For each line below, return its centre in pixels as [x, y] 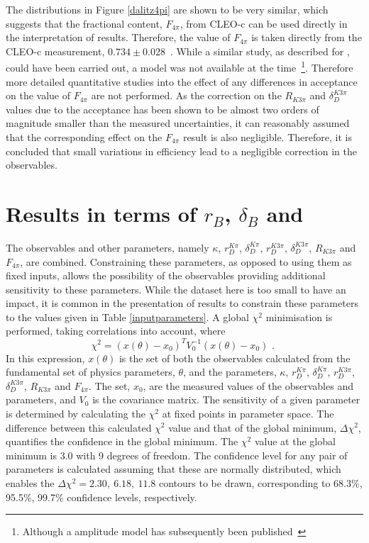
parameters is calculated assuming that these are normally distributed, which [174, 469]
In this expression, [45, 358]
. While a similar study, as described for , [260, 51]
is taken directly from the [307, 37]
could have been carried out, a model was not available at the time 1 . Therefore [180, 67]
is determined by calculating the [76, 413]
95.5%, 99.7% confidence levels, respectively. [101, 497]
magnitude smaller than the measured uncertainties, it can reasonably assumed [178, 123]
